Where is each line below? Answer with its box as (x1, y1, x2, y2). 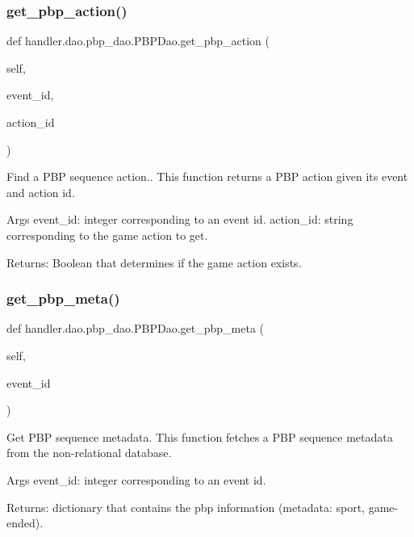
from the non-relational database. (6, 444, 172, 461)
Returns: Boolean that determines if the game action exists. (6, 254, 302, 271)
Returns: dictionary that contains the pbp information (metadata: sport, (6, 498, 365, 515)
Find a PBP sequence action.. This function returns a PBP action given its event (6, 168, 408, 185)
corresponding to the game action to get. (6, 226, 208, 243)
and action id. (6, 183, 75, 200)
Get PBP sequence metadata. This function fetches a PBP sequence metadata (6, 428, 393, 445)
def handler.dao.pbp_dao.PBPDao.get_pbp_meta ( (6, 320, 265, 337)
